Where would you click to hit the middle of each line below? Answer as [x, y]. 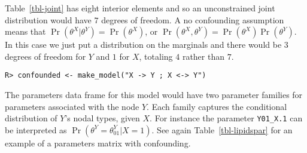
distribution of [31, 118]
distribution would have [48, 19]
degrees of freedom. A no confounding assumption [193, 19]
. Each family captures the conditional [217, 106]
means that [25, 31]
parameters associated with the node [72, 106]
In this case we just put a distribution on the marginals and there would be [143, 45]
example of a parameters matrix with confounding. [98, 143]
